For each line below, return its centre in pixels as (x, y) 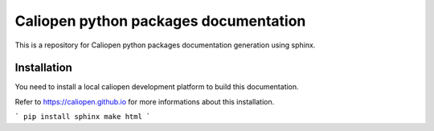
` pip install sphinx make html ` (83, 117)
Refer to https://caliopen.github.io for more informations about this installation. (145, 101)
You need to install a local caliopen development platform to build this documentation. (157, 87)
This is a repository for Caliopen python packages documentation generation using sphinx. (165, 45)
